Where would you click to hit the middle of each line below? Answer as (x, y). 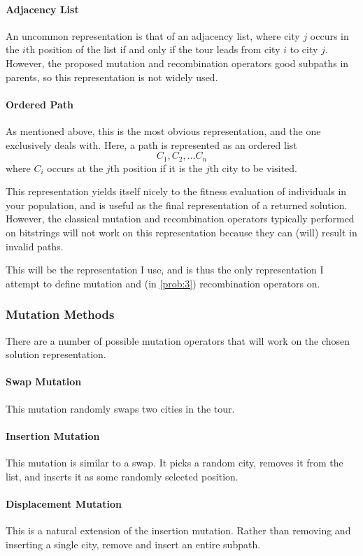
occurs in (329, 35)
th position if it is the (156, 167)
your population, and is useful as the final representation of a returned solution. (177, 205)
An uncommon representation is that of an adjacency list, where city (153, 35)
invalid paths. (35, 246)
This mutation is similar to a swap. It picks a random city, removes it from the (175, 462)
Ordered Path (40, 104)
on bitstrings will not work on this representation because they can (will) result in (181, 232)
